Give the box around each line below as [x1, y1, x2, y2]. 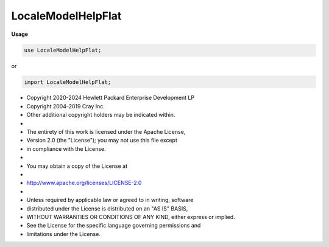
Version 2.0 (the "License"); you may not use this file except [26, 137, 178, 144]
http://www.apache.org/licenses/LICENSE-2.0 [26, 179, 142, 187]
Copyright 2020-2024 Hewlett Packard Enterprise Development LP [26, 94, 195, 102]
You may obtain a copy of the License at [26, 162, 128, 170]
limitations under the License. [26, 230, 101, 237]
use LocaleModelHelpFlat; [24, 46, 102, 54]
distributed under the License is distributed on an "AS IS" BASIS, [26, 204, 188, 212]
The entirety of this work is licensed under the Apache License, [26, 128, 186, 136]
